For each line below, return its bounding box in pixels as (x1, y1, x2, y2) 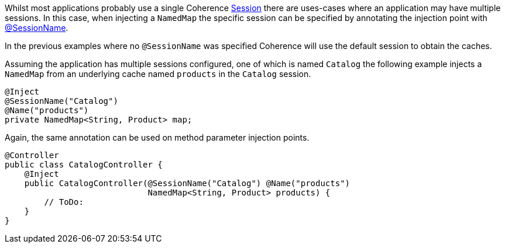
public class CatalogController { (5, 160, 163, 169)
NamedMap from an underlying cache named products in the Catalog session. (5, 69, 311, 79)
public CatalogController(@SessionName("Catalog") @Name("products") (24, 179, 351, 188)
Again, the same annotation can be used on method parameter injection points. (5, 132, 310, 142)
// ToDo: (44, 197, 84, 207)
